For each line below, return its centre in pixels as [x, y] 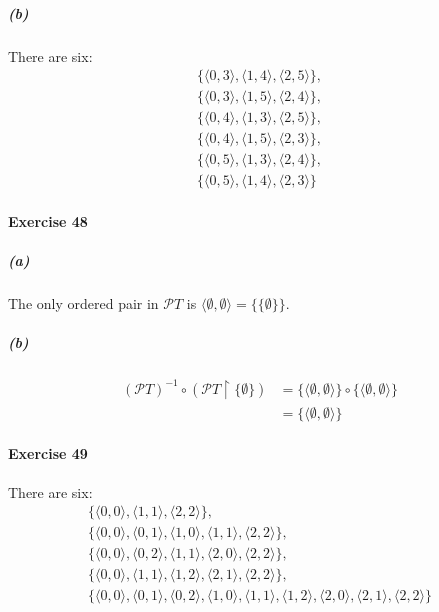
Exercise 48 [48, 220]
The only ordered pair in [83, 303]
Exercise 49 [48, 453]
